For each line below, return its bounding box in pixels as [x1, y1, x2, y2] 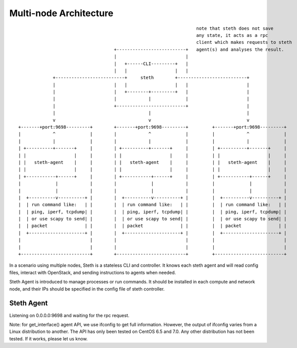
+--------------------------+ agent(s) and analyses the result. [113, 46, 284, 52]
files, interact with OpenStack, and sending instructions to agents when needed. [9, 269, 176, 275]
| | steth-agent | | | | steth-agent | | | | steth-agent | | [18, 159, 287, 165]
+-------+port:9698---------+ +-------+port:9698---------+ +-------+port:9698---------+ [18, 124, 287, 130]
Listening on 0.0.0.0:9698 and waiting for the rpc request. [9, 312, 130, 318]
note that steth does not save [196, 25, 274, 31]
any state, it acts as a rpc [196, 32, 268, 38]
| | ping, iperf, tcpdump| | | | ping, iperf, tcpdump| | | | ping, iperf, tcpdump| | [18, 209, 287, 214]
